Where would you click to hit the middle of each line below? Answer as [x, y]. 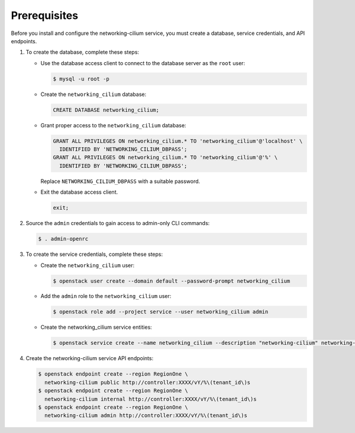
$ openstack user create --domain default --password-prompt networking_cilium [172, 281]
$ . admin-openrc [63, 239]
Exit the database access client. [79, 192]
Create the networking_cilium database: [93, 94]
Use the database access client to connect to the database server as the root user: [143, 63]
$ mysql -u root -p [81, 79]
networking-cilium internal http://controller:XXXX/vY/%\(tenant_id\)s [151, 399]
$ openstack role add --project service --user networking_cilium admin [161, 312]
